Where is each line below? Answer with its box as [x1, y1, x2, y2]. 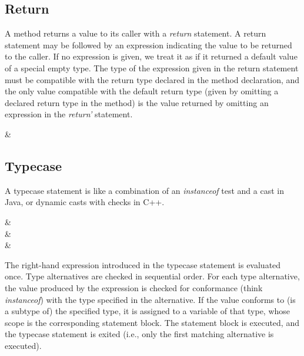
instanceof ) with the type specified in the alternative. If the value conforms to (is [5, 293, 296, 305]
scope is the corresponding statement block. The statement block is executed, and [5, 316, 299, 328]
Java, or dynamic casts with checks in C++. [5, 196, 165, 208]
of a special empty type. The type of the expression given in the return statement [5, 61, 299, 74]
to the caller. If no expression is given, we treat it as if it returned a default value [5, 50, 298, 62]
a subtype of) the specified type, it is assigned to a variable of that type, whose [5, 305, 290, 317]
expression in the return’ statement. [5, 108, 133, 120]
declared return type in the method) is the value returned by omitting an [5, 96, 269, 108]
